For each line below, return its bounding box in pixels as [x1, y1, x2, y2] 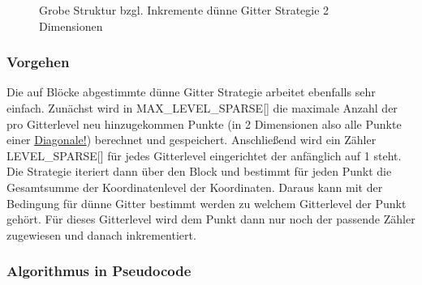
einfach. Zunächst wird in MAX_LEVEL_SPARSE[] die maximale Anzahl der [6, 100, 398, 116]
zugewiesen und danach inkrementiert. [6, 226, 196, 243]
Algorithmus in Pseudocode [6, 261, 192, 281]
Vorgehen [6, 52, 70, 72]
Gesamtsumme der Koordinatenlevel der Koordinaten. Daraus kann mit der [6, 178, 383, 195]
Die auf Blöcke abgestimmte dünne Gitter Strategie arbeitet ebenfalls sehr [6, 83, 376, 100]
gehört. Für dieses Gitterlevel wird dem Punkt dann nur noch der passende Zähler [6, 211, 416, 228]
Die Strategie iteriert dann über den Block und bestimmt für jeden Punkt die [6, 163, 392, 180]
